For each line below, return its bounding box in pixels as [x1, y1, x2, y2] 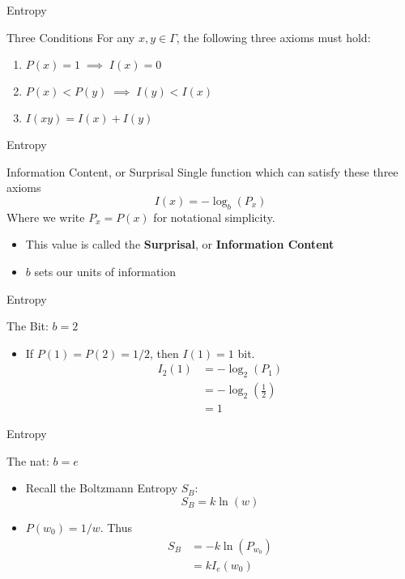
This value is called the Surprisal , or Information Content [25, 236, 335, 253]
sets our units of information [34, 262, 177, 279]
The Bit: [6, 317, 49, 334]
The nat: [6, 452, 49, 469]
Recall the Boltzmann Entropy [25, 479, 178, 496]
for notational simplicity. [153, 208, 275, 225]
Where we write [6, 208, 85, 225]
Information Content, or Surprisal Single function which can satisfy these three [6, 163, 399, 180]
